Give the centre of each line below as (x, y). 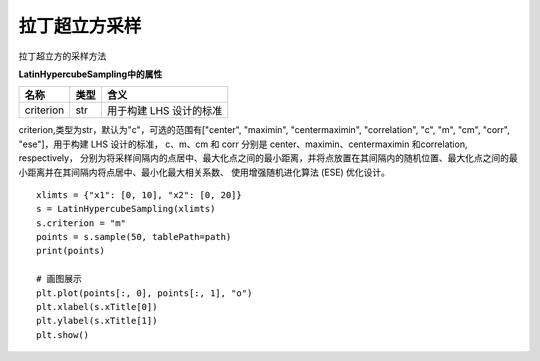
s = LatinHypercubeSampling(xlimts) (126, 209)
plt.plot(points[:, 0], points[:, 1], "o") (144, 293)
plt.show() (63, 334)
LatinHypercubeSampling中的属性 (90, 74)
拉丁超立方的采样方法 (62, 56)
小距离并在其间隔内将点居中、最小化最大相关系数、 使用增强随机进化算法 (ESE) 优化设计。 (204, 172)
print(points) (70, 251)
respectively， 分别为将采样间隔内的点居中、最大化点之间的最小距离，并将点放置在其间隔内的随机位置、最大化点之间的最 (268, 158)
